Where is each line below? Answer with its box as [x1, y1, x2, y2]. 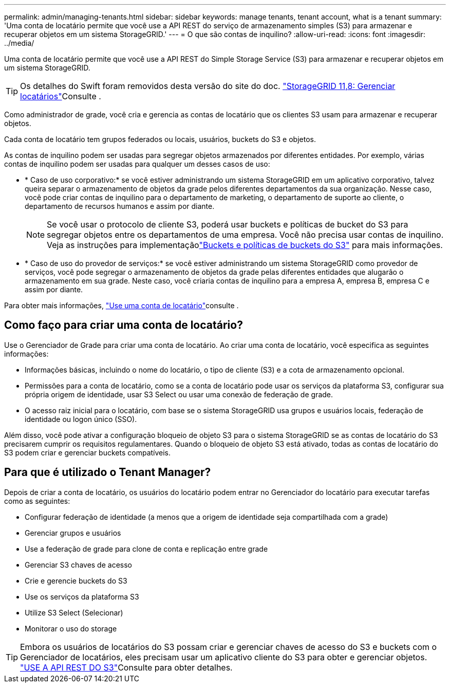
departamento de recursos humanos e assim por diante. [25, 202, 215, 210]
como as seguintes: [4, 496, 70, 505]
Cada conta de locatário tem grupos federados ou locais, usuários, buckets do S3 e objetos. [4, 135, 316, 144]
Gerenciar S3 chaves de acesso [25, 560, 132, 569]
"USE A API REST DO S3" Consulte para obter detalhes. [20, 662, 233, 673]
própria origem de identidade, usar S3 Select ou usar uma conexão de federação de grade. [25, 390, 333, 399]
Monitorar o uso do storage [25, 624, 117, 633]
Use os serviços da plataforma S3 [25, 592, 139, 601]
